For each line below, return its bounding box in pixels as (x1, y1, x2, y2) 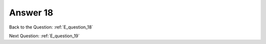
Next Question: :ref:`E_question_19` (9, 33, 80, 39)
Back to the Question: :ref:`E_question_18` (9, 24, 94, 30)
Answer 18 (9, 7, 54, 18)
